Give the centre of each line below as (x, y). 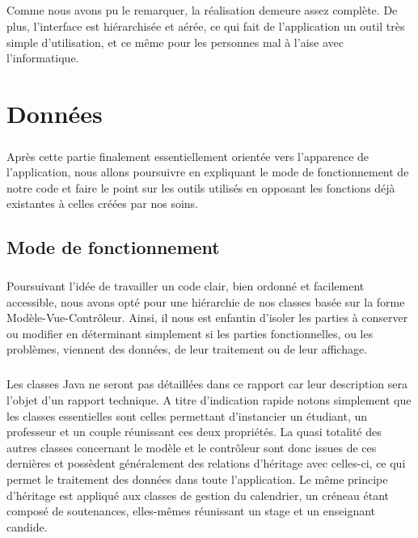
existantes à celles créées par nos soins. (102, 203)
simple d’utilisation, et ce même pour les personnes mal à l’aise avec (175, 42)
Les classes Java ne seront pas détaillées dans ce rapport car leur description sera (207, 384)
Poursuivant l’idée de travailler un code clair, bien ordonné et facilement (186, 286)
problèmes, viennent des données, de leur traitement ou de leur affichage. (187, 349)
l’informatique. (43, 58)
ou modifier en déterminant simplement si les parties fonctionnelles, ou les (190, 333)
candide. (27, 526)
